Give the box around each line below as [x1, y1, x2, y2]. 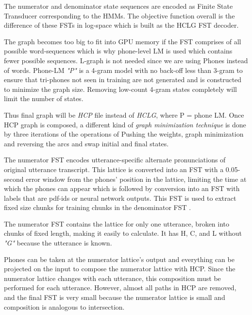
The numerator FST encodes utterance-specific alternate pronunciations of [4, 155, 226, 165]
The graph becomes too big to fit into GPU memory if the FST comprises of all [4, 36, 241, 46]
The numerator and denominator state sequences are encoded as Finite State [4, 1, 233, 11]
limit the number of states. [4, 93, 84, 104]
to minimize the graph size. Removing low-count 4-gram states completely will [4, 84, 237, 94]
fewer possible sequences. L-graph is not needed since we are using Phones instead [4, 55, 248, 65]
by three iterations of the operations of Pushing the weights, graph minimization [4, 129, 244, 139]
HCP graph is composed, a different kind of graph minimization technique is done [4, 119, 246, 129]
